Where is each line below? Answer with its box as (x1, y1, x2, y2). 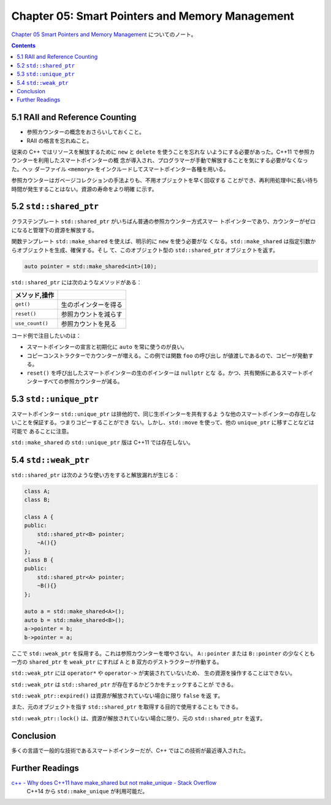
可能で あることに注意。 (11, 427, 72, 435)
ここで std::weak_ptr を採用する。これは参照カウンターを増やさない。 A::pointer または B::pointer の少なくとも (11, 650, 315, 657)
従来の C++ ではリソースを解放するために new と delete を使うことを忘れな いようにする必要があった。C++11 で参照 (11, 148, 310, 155)
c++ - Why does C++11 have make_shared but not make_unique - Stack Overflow (11, 779, 217, 786)
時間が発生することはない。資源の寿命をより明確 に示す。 (11, 185, 158, 193)
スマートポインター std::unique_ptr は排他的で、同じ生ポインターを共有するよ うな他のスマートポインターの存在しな (11, 410, 316, 418)
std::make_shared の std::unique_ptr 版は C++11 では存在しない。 (11, 439, 194, 446)
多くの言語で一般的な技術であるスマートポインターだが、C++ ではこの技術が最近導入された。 (11, 747, 249, 754)
